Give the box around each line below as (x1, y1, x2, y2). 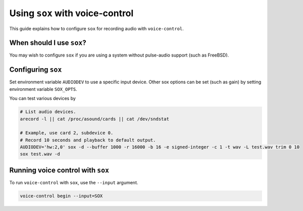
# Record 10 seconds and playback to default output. (20, 137, 156, 143)
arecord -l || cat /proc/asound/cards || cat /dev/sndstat (20, 116, 169, 122)
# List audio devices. (20, 109, 76, 115)
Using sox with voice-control (9, 8, 134, 19)
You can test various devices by (9, 95, 76, 101)
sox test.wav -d (20, 151, 61, 157)
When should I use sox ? (9, 38, 86, 47)
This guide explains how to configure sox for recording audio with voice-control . (9, 25, 184, 31)
